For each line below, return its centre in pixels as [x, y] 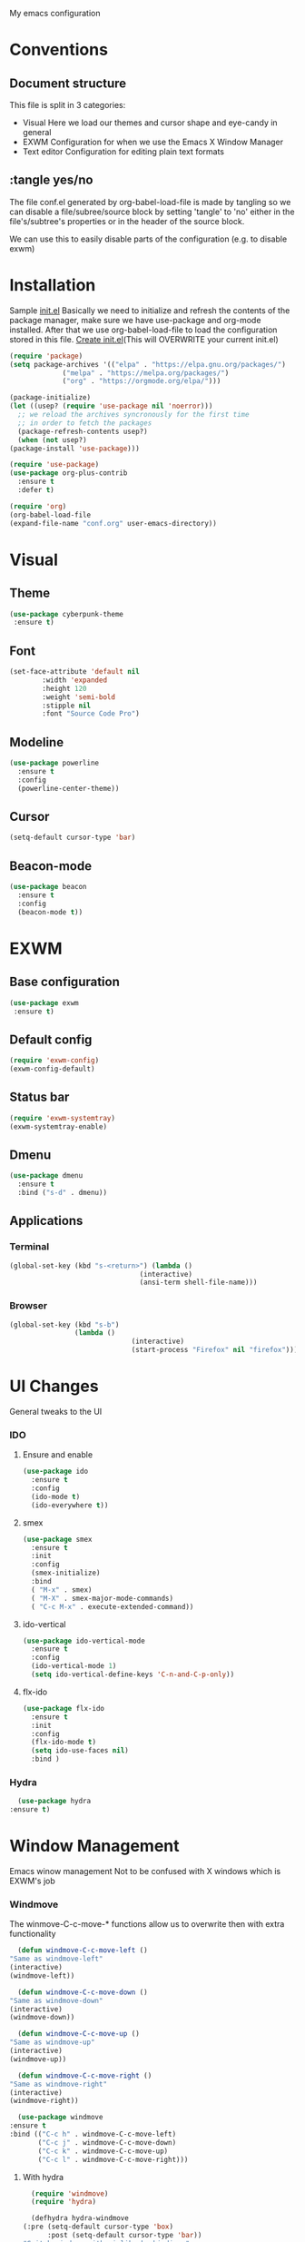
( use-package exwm [44, 1002]
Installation [53, 285]
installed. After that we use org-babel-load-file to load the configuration [143, 330]
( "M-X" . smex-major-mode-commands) [103, 1598]
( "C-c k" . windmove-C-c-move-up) [103, 2151]
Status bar [39, 1097]
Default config [51, 1039]
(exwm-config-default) [52, 1069]
